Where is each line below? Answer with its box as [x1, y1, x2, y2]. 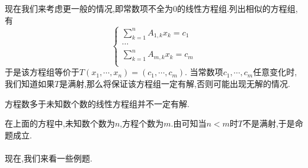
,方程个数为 [120, 117, 164, 130]
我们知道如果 [5, 77, 54, 89]
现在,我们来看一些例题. [5, 151, 92, 164]
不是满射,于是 [242, 117, 295, 130]
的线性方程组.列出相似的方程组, [177, 2, 298, 14]
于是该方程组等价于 [5, 66, 79, 78]
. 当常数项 [185, 66, 223, 78]
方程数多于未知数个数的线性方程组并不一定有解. [5, 97, 190, 109]
